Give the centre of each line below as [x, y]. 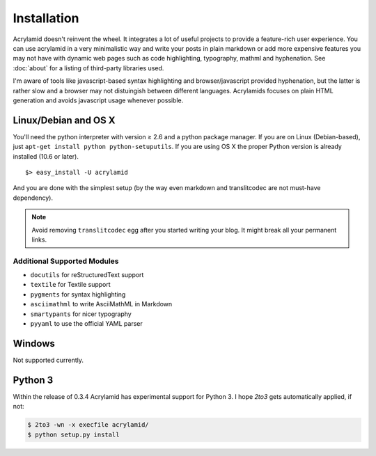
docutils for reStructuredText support [87, 275]
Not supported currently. [48, 360]
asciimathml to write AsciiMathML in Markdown [101, 304]
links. [39, 239]
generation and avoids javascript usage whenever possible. [98, 100]
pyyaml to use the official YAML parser [86, 324]
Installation [46, 18]
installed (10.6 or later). [46, 156]
